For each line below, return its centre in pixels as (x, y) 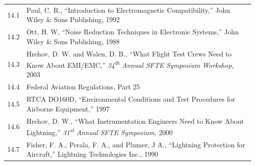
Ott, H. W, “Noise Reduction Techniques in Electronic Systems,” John (132, 32)
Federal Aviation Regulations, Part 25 (83, 87)
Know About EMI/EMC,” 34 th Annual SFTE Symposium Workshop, (130, 64)
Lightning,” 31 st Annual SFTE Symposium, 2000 (99, 131)
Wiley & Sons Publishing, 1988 (73, 41)
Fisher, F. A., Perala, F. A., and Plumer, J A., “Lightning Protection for (136, 144)
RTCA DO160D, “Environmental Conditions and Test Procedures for (131, 99)
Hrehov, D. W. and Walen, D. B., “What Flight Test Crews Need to (129, 53)
